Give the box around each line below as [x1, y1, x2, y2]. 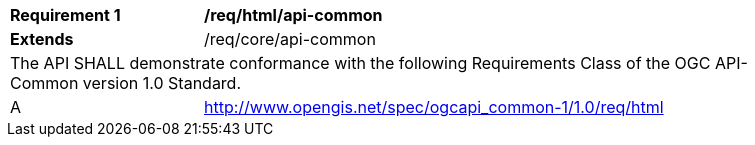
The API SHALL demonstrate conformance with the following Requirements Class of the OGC [10, 53, 711, 73]
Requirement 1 [10, 5, 121, 25]
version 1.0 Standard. [82, 73, 242, 93]
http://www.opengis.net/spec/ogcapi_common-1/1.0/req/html [204, 97, 664, 117]
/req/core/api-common [204, 29, 376, 49]
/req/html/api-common [204, 5, 383, 25]
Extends [10, 29, 74, 49]
